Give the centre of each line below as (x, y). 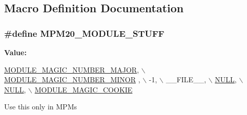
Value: (15, 52)
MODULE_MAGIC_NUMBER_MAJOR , (72, 69)
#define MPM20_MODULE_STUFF (84, 33)
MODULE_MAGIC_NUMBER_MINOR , (72, 79)
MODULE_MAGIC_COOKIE (84, 89)
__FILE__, (186, 79)
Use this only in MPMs (40, 107)
